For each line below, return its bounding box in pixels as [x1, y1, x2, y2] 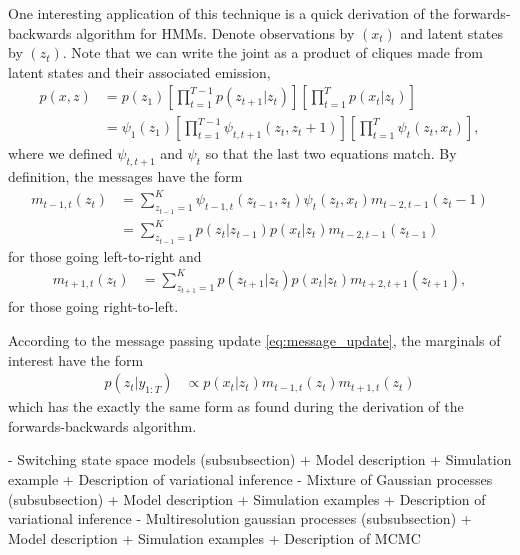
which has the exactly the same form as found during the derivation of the [8, 396, 464, 417]
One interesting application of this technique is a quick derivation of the [8, 3, 449, 23]
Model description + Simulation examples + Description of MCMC [8, 527, 421, 548]
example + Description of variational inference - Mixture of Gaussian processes [8, 468, 493, 489]
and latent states [400, 22, 503, 43]
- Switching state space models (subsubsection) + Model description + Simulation [8, 449, 512, 470]
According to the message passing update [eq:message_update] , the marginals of [8, 329, 501, 350]
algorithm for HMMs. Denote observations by [76, 22, 355, 43]
